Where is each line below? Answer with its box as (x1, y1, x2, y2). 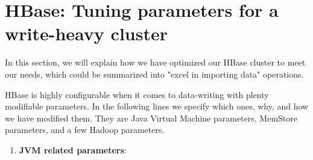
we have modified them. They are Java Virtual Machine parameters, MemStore (5, 111, 297, 124)
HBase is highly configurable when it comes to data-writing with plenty (5, 88, 269, 100)
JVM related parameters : (19, 143, 127, 156)
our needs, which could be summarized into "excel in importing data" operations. (5, 67, 304, 80)
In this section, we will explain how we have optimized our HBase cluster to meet (5, 56, 306, 69)
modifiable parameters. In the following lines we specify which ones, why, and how (5, 100, 309, 112)
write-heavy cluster (5, 21, 168, 46)
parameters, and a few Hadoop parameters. (5, 123, 165, 136)
